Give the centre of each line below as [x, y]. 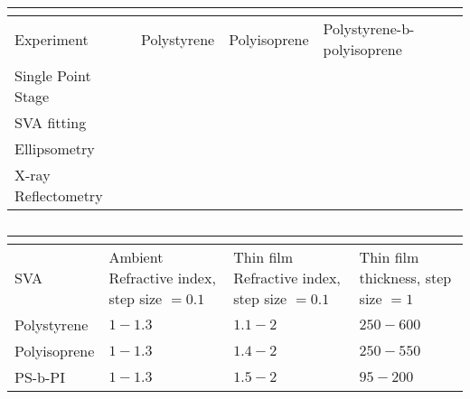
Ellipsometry [55, 148]
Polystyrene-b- [369, 28]
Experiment [52, 39]
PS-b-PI [40, 377]
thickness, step [405, 278]
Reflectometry [59, 195]
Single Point [53, 75]
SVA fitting [51, 122]
